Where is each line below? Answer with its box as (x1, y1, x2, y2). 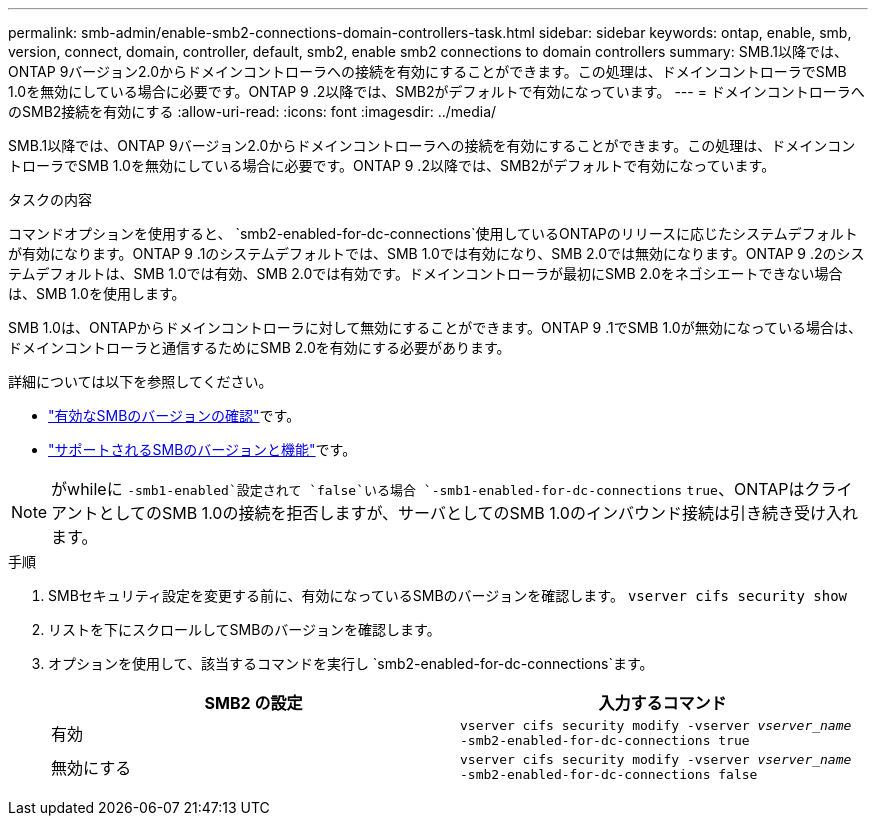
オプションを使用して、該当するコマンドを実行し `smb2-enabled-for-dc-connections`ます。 (48, 655, 654, 672)
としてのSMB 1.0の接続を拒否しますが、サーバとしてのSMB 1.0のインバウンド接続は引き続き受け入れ (98, 503, 858, 523)
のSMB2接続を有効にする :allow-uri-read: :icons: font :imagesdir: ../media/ (8, 103, 497, 120)
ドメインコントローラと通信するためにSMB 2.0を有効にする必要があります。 (8, 339, 511, 356)
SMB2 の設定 (204, 693, 303, 713)
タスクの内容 (8, 191, 92, 208)
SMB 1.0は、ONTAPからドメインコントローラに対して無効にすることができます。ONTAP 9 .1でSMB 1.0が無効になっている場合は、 (8, 319, 862, 336)
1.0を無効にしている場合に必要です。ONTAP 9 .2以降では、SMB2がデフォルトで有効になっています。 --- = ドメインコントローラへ (8, 83, 865, 100)
